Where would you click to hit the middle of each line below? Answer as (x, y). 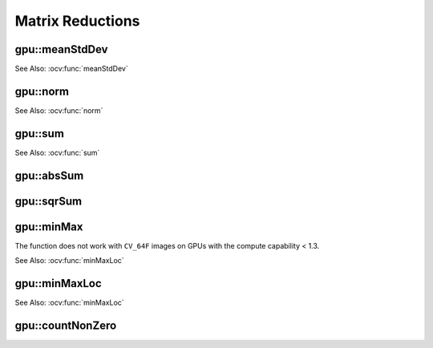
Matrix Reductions (77, 21)
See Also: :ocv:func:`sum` (57, 152)
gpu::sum (39, 134)
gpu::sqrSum (49, 201)
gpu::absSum (49, 175)
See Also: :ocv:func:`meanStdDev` (71, 69)
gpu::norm (42, 91)
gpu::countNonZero (66, 325)
